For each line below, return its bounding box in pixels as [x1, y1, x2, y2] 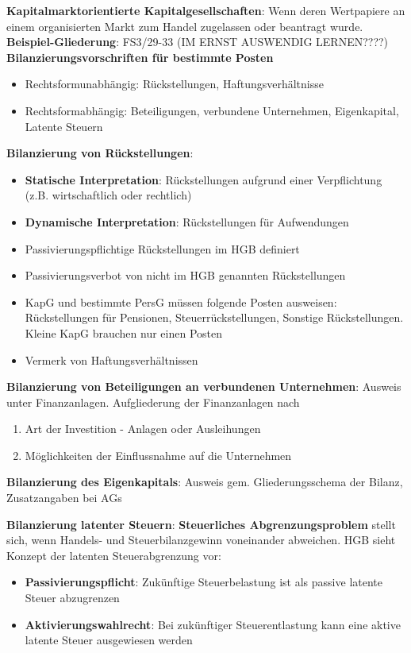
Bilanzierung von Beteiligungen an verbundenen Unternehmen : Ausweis [6, 378, 401, 395]
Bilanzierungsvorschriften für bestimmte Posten [6, 48, 274, 65]
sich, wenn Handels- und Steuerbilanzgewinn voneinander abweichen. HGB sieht [6, 531, 396, 548]
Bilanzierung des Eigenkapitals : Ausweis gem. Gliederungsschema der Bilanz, [6, 473, 403, 490]
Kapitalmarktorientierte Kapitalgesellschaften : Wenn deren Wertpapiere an [6, 2, 405, 18]
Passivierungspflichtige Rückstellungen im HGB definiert [25, 240, 300, 257]
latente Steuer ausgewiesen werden [25, 632, 193, 648]
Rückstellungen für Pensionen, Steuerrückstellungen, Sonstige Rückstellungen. [25, 309, 404, 326]
